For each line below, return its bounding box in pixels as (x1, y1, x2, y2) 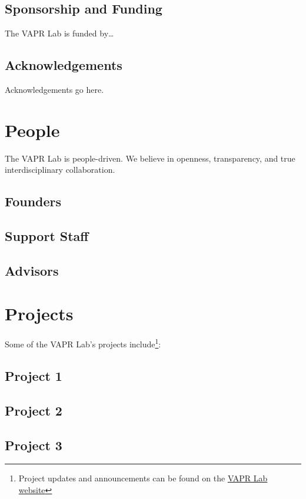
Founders (5, 192, 62, 210)
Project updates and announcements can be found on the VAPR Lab (18, 472, 268, 484)
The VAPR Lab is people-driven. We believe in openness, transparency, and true (5, 152, 295, 164)
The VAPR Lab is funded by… (5, 27, 114, 39)
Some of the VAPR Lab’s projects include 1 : (5, 336, 161, 350)
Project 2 (5, 401, 62, 419)
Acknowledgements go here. (5, 83, 104, 95)
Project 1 (5, 367, 62, 385)
